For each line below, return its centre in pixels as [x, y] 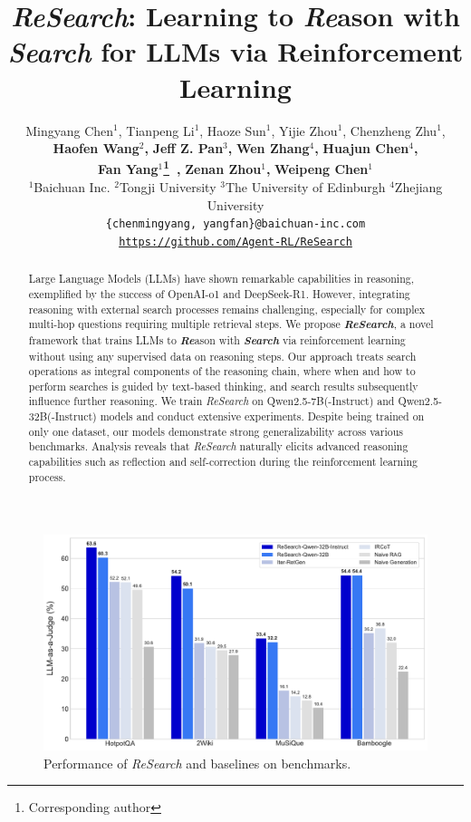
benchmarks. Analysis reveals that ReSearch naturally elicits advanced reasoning [218, 446]
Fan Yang [128, 169]
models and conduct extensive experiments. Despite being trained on [262, 416]
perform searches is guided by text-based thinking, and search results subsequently [223, 386]
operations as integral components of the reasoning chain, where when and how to [222, 371]
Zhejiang [418, 186]
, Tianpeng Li [156, 130]
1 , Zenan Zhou [212, 168]
